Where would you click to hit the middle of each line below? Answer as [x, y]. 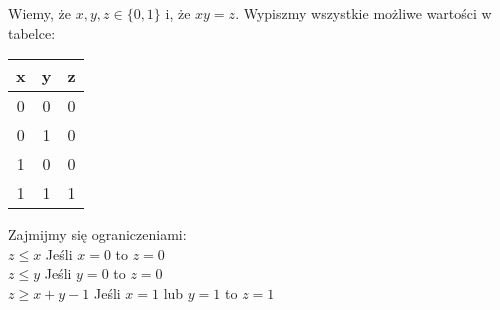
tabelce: [32, 32]
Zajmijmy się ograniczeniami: [97, 234]
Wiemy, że [39, 13]
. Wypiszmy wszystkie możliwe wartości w [363, 13]
